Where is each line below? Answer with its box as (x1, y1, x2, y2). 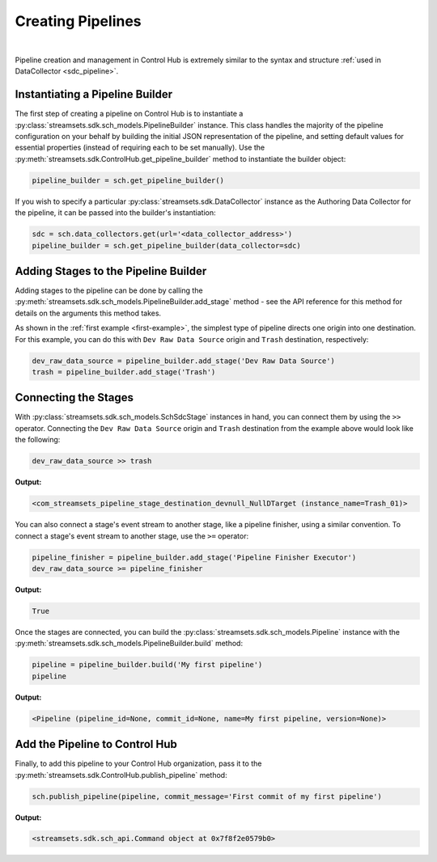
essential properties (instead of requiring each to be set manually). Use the (15, 142, 265, 153)
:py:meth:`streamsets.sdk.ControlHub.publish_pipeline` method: (15, 770, 227, 780)
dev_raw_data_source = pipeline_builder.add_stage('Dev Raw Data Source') (32, 356, 336, 366)
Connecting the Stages (15, 391, 134, 404)
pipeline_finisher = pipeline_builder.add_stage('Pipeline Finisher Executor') (32, 552, 357, 562)
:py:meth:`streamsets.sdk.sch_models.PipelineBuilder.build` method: (15, 639, 243, 649)
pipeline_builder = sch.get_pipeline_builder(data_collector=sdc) (32, 241, 301, 250)
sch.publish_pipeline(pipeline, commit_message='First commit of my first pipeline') (32, 792, 382, 801)
